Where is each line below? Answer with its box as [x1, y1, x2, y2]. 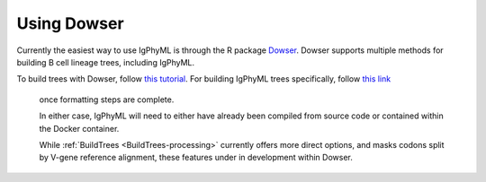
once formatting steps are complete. [39, 94, 175, 105]
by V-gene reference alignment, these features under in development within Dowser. [39, 152, 353, 163]
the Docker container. [39, 123, 120, 134]
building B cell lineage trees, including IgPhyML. [16, 56, 195, 67]
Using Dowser [16, 13, 125, 33]
